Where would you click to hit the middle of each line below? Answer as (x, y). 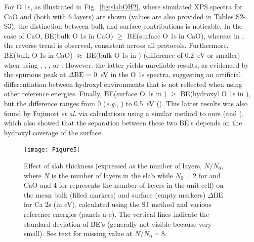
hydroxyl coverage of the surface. (54, 132)
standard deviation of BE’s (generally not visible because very (118, 223)
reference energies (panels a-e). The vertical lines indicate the (116, 214)
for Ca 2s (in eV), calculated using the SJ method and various (118, 204)
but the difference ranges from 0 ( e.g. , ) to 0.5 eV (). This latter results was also (126, 103)
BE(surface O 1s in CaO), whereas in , (186, 35)
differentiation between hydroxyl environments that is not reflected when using (123, 84)
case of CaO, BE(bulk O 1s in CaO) (59, 35)
